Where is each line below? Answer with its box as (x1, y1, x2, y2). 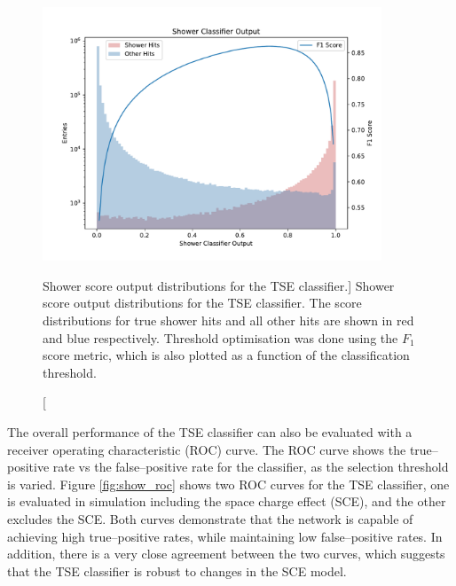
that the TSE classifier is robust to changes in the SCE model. (7, 561, 347, 580)
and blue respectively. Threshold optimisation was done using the (43, 328, 398, 347)
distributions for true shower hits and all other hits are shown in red (43, 310, 414, 329)
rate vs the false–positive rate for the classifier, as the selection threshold (52, 457, 449, 476)
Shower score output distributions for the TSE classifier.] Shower (43, 276, 395, 294)
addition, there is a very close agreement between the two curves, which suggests (7, 544, 445, 563)
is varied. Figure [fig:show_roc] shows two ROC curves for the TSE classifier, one (7, 474, 450, 493)
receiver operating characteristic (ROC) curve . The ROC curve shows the (7, 440, 406, 458)
